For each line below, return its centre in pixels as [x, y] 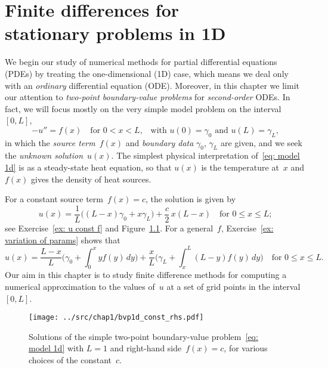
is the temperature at [240, 167]
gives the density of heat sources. [91, 179]
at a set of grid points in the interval [233, 286]
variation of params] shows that [63, 239]
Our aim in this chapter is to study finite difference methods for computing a [146, 275]
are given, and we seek [261, 142]
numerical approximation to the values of [80, 286]
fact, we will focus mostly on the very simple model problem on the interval [143, 108]
